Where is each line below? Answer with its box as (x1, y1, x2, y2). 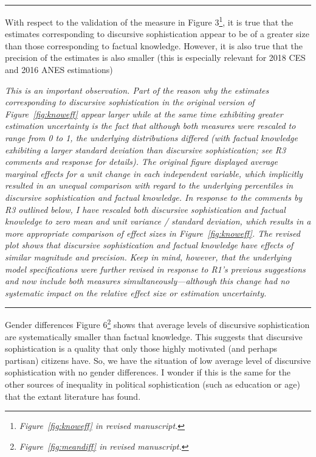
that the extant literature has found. (5, 389, 141, 402)
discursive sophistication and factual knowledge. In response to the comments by (5, 190, 303, 203)
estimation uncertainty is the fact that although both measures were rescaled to (5, 119, 296, 132)
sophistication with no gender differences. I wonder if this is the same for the (5, 366, 290, 379)
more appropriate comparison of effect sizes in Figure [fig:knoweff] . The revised (5, 226, 300, 239)
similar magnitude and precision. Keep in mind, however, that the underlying (5, 250, 292, 263)
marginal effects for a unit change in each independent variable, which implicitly (5, 167, 303, 180)
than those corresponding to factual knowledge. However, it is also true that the (5, 39, 303, 52)
